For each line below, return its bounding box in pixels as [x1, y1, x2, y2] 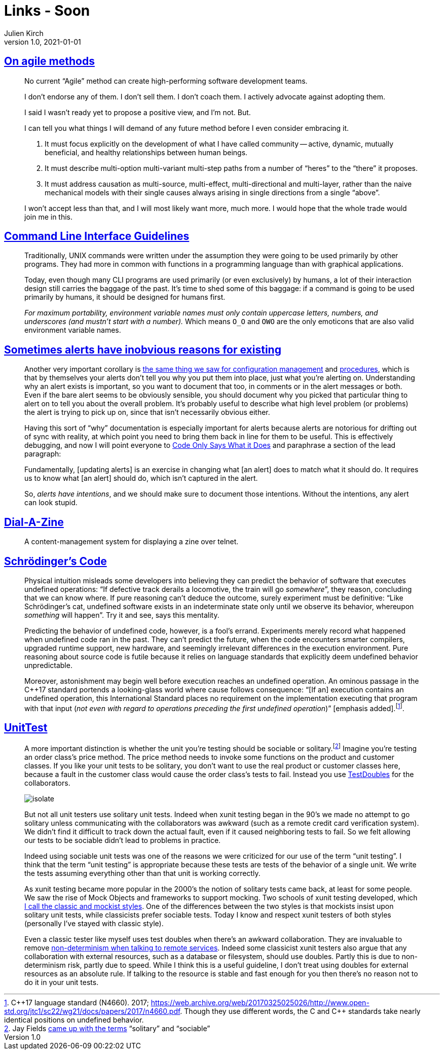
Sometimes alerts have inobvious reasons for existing [4, 343, 281, 356]
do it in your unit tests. [24, 978, 99, 987]
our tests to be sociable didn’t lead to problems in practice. [24, 836, 221, 845]
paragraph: [24, 449, 61, 459]
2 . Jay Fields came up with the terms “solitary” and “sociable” [4, 1024, 210, 1033]
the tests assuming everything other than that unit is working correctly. [24, 869, 261, 878]
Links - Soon [4, 2, 90, 19]
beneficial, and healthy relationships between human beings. [45, 148, 248, 157]
